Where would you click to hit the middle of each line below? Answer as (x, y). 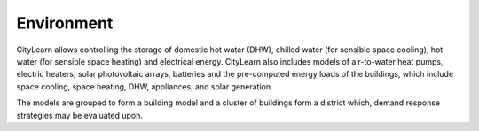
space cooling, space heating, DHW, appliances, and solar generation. (145, 86)
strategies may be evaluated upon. (80, 115)
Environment (65, 23)
